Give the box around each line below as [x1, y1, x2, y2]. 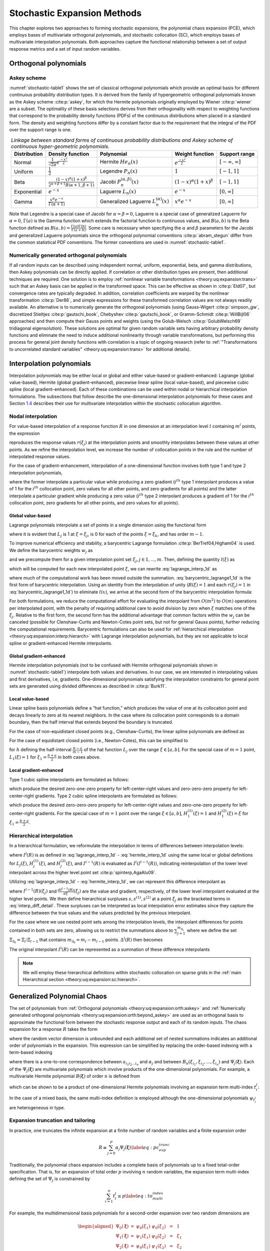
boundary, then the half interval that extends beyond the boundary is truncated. [9, 719, 173, 725]
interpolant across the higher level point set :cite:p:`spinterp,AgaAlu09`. [9, 869, 157, 875]
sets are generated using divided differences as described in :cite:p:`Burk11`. [9, 683, 167, 689]
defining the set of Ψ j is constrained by [9, 1176, 90, 1183]
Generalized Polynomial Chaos [9, 992, 107, 1000]
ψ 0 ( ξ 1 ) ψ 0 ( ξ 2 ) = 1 [135, 1223, 180, 1230]
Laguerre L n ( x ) [99, 188, 136, 196]
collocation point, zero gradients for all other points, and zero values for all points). [9, 500, 179, 506]
